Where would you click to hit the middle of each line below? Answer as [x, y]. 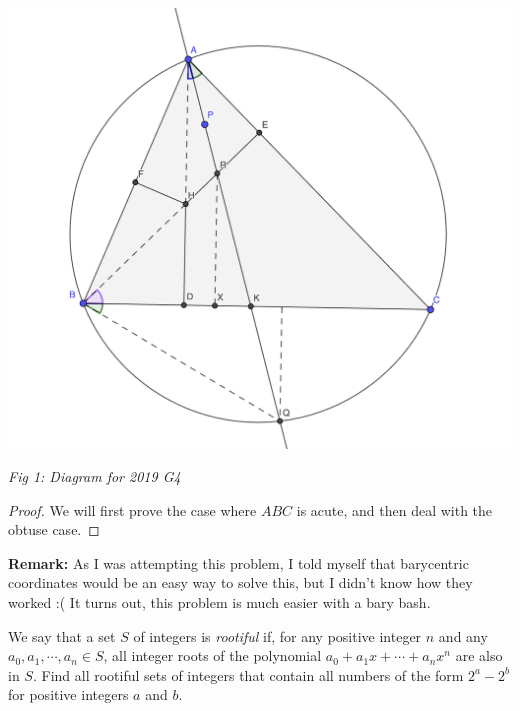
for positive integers [68, 694]
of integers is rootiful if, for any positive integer [277, 635]
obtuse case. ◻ [54, 529]
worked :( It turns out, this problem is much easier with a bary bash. [219, 602]
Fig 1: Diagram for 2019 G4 [94, 476]
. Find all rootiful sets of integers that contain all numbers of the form [248, 674]
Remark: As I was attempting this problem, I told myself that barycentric [238, 562]
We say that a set [62, 635]
